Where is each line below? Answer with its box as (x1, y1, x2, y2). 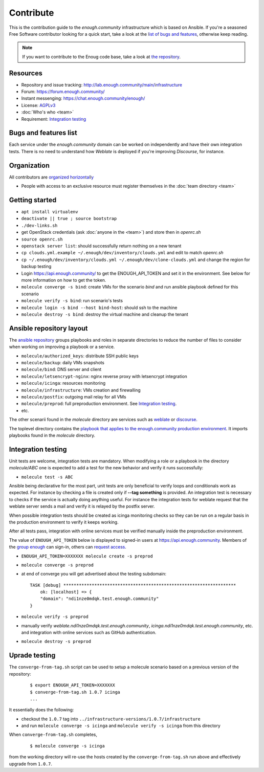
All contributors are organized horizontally (9, 174, 94, 180)
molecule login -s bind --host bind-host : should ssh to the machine (21, 305, 177, 310)
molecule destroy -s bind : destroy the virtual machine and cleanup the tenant (21, 311, 188, 317)
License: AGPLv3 (21, 102, 56, 108)
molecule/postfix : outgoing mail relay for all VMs (21, 394, 127, 399)
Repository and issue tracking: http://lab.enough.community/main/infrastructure (21, 82, 182, 88)
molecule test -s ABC (21, 474, 73, 480)
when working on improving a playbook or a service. (9, 344, 115, 350)
